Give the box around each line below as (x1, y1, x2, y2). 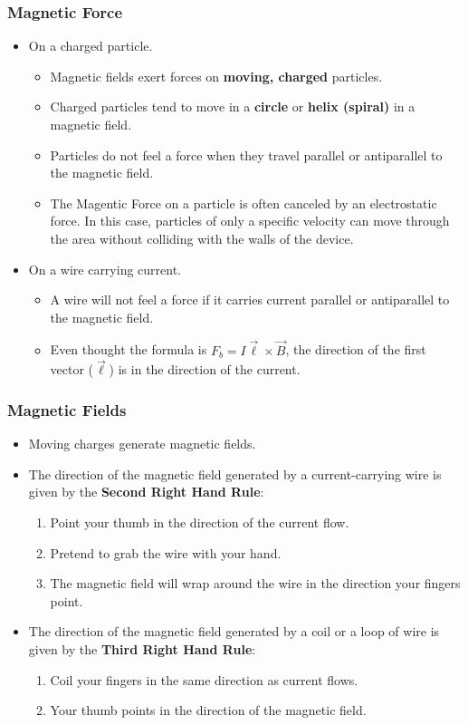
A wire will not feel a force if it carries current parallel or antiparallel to (50, 290, 450, 309)
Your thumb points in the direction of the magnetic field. (50, 701, 367, 720)
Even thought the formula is (50, 340, 207, 359)
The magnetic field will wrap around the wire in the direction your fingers (50, 574, 461, 593)
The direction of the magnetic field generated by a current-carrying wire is (28, 464, 442, 483)
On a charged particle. (28, 36, 153, 55)
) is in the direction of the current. (109, 360, 301, 379)
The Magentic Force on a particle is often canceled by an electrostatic (50, 193, 437, 212)
